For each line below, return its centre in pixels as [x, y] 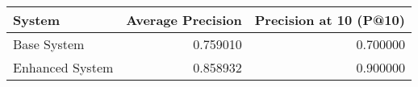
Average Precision [184, 20]
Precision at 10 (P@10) [330, 20]
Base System [49, 44]
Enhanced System [63, 67]
